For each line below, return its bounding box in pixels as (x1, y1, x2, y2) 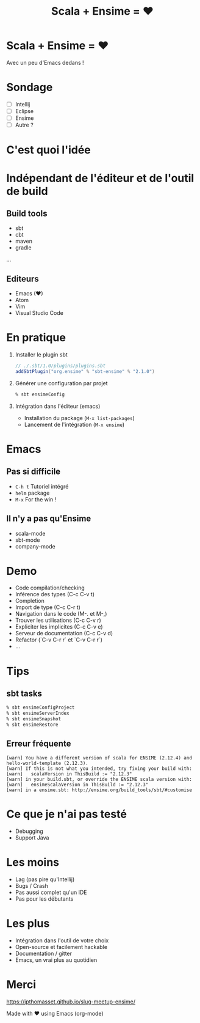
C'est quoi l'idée (6, 143, 91, 157)
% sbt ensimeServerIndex (6, 711, 70, 717)
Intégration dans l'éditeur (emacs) (15, 402, 101, 410)
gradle (15, 244, 32, 251)
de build (6, 184, 48, 198)
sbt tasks (6, 689, 43, 699)
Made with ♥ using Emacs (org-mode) (6, 1010, 104, 1017)
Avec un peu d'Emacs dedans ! (6, 59, 84, 66)
